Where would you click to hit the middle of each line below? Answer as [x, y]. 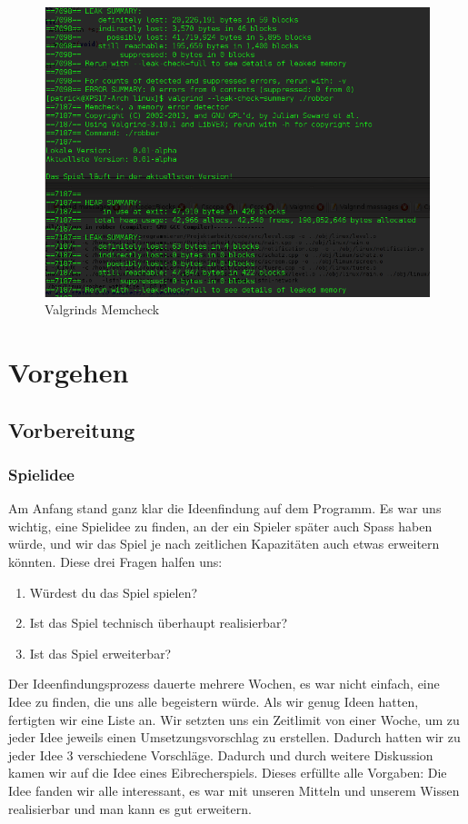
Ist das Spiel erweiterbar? [100, 653]
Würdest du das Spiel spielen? [114, 592]
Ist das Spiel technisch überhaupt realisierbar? [159, 623]
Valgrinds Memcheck [102, 309]
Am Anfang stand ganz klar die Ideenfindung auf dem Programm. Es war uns [225, 508]
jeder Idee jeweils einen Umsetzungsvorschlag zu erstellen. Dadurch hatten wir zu [234, 737]
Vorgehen [69, 372]
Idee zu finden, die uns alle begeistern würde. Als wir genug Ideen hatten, [214, 701]
